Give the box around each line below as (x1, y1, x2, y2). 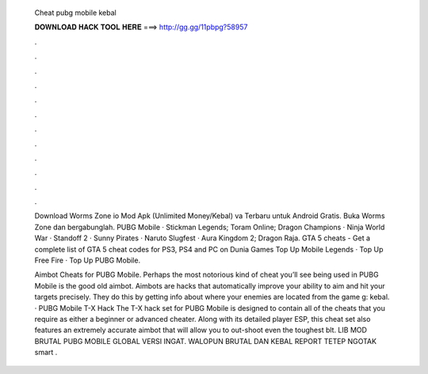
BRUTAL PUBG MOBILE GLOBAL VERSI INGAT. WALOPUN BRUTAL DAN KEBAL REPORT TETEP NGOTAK (34, 336, 376, 346)
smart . (34, 348, 58, 357)
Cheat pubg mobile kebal (34, 8, 117, 17)
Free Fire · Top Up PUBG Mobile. (34, 255, 141, 265)
